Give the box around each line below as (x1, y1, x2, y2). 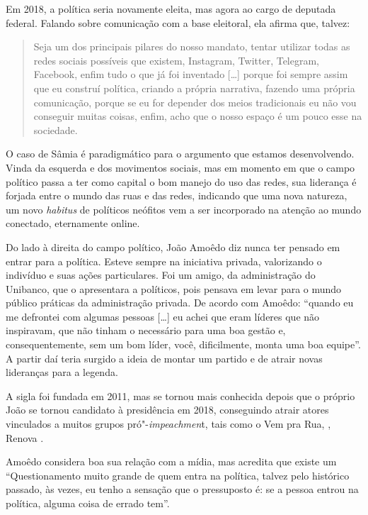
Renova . (6, 430, 44, 445)
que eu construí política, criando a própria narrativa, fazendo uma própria (33, 80, 355, 95)
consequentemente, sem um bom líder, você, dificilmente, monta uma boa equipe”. (6, 337, 361, 352)
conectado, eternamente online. (6, 216, 140, 231)
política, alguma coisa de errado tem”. (6, 496, 170, 510)
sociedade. (33, 122, 78, 137)
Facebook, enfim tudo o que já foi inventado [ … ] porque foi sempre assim (33, 67, 348, 82)
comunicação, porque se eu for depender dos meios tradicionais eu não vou (33, 94, 357, 109)
